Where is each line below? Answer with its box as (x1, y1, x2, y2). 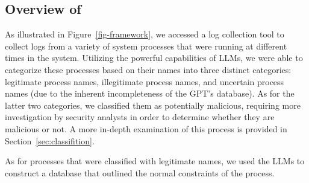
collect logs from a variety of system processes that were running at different (5, 39, 287, 52)
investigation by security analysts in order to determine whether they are (5, 111, 275, 123)
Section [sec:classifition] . (5, 134, 95, 147)
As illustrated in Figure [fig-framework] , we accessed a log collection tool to (5, 28, 284, 40)
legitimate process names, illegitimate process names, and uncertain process (5, 75, 284, 88)
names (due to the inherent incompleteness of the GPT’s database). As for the (5, 87, 295, 100)
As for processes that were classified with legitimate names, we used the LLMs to (5, 155, 305, 167)
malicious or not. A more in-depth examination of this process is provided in (5, 122, 287, 135)
